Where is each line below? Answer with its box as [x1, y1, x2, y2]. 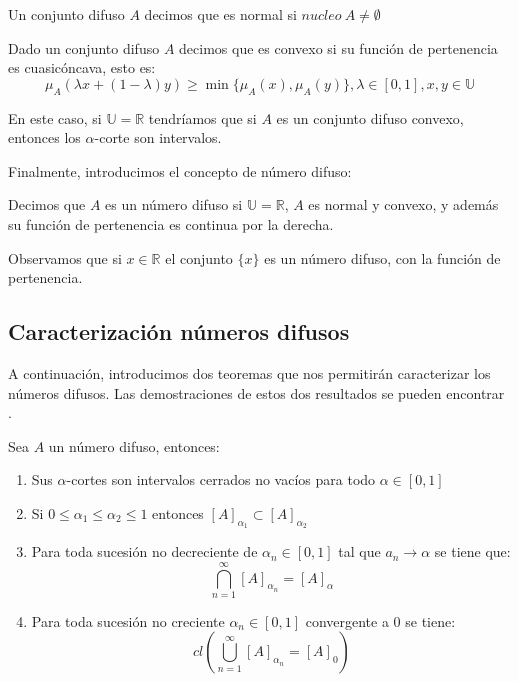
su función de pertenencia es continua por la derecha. [8, 213, 334, 234]
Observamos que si [8, 247, 122, 268]
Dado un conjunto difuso [8, 37, 160, 58]
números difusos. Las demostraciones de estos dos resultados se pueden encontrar [8, 382, 505, 403]
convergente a [305, 610, 389, 631]
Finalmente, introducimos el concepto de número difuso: [8, 160, 352, 181]
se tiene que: [434, 541, 511, 562]
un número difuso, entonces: [48, 435, 220, 456]
